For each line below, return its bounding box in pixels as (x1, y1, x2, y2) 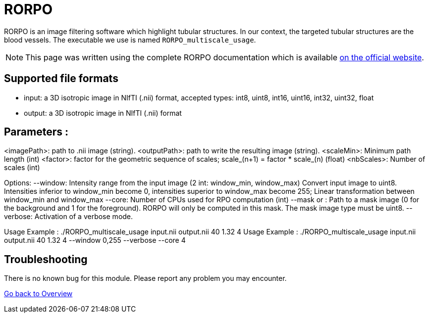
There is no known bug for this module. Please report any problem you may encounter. (4, 274, 287, 283)
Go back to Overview (4, 289, 73, 298)
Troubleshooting (4, 253, 88, 266)
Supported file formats (4, 72, 118, 85)
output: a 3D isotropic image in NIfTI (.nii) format (24, 108, 182, 117)
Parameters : (4, 126, 68, 138)
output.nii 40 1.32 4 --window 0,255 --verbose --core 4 (4, 236, 186, 245)
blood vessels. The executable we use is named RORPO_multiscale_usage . (4, 35, 256, 44)
